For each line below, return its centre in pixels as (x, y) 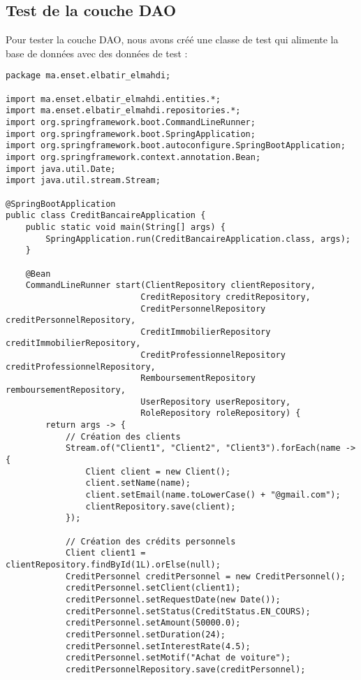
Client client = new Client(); (158, 471)
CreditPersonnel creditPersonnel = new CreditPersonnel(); (205, 576)
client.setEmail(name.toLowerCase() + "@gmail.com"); (213, 495)
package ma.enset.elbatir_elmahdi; (88, 76)
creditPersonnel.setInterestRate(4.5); (158, 646)
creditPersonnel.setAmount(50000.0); (153, 623)
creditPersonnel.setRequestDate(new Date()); (173, 599)
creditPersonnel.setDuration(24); (145, 634)
